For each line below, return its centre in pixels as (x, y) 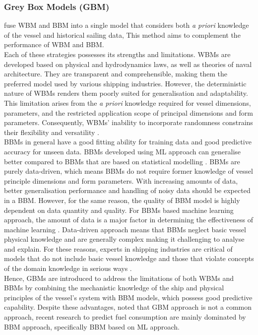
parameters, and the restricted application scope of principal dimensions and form (129, 112)
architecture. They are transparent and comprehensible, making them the (116, 74)
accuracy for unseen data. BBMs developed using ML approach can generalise (123, 151)
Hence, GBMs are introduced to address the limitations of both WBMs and (119, 278)
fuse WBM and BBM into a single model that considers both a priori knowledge (127, 25)
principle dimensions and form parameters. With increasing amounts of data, (121, 180)
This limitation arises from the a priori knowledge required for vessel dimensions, (128, 102)
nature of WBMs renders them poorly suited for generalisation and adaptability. (126, 93)
